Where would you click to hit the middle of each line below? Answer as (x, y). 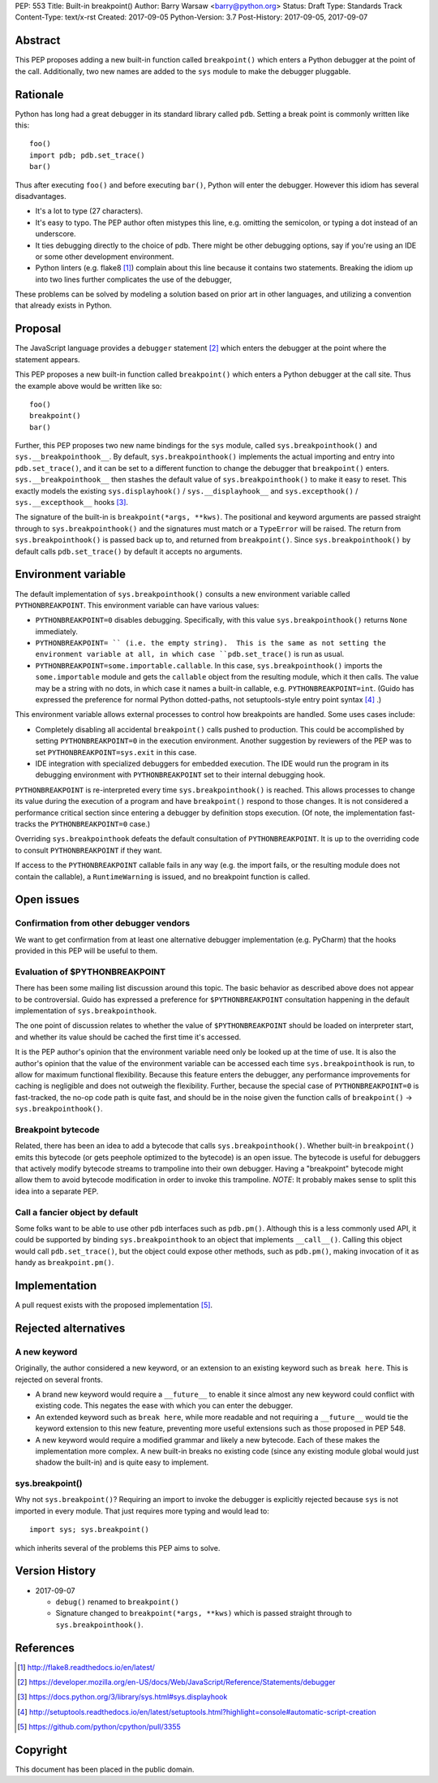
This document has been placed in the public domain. (105, 1769)
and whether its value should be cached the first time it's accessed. (128, 1037)
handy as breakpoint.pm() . (64, 1263)
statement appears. (47, 359)
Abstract (38, 41)
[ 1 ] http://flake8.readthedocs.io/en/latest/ (86, 1667)
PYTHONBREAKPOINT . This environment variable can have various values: (137, 605)
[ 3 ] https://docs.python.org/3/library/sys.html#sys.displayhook (122, 1697)
